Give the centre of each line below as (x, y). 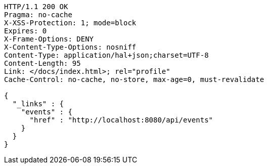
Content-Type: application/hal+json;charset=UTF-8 (106, 55)
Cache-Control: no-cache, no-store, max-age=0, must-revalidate (134, 79)
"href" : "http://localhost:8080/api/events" (121, 120)
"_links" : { (38, 104)
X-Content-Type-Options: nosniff (70, 47)
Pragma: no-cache (38, 15)
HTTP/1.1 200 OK (36, 7)
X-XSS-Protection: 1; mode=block (70, 23)
